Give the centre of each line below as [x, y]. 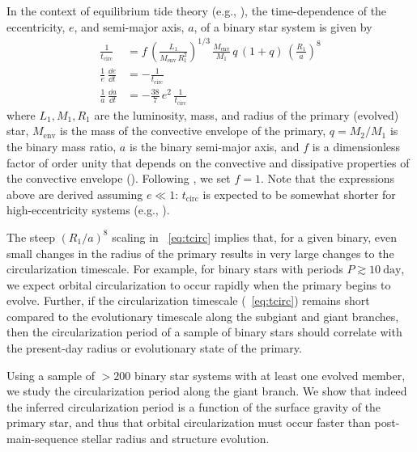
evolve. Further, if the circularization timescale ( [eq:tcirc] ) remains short [188, 300]
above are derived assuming [75, 194]
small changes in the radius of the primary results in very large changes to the [200, 253]
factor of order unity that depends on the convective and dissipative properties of [208, 162]
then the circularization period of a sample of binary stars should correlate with [204, 332]
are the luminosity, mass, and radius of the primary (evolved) [247, 114]
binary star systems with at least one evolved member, [270, 375]
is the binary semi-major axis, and [214, 146]
